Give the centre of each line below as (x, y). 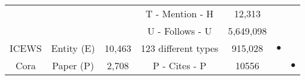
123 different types (179, 48)
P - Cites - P (179, 65)
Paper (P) (73, 65)
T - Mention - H (180, 13)
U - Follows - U (179, 31)
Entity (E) (73, 48)
